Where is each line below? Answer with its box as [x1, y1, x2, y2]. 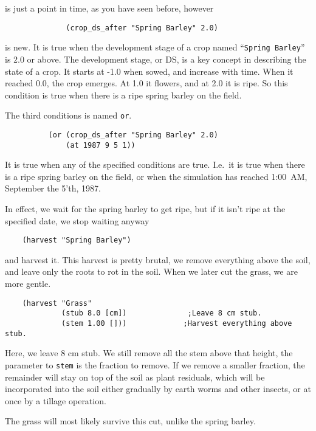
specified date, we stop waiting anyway [5, 214, 149, 227]
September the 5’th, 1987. [5, 182, 101, 195]
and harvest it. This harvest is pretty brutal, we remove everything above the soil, [5, 253, 311, 266]
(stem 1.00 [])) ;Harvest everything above [61, 319, 292, 328]
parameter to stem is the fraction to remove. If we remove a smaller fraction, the [5, 358, 305, 371]
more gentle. [5, 277, 51, 290]
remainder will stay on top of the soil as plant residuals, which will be [5, 370, 265, 383]
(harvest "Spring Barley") [22, 236, 131, 245]
